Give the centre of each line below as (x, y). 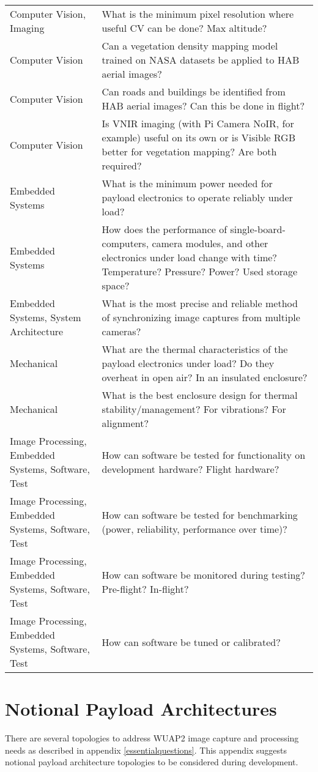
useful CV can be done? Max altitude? (184, 28)
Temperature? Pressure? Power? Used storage (200, 271)
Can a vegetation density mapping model (190, 46)
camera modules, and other (210, 243)
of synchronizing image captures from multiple (201, 317)
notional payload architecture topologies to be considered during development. (152, 762)
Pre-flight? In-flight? (145, 589)
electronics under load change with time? (189, 257)
